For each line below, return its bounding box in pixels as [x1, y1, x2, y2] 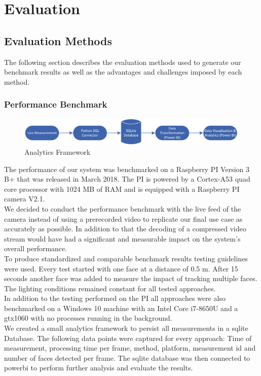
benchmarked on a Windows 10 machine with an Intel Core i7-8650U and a [4, 302, 238, 313]
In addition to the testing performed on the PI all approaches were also [4, 293, 226, 303]
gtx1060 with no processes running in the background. [4, 313, 172, 323]
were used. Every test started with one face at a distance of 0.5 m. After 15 [4, 263, 238, 274]
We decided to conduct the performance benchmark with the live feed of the [4, 203, 241, 214]
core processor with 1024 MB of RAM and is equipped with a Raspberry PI [4, 183, 240, 194]
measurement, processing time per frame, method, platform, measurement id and [4, 343, 256, 353]
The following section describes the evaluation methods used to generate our [4, 56, 241, 67]
